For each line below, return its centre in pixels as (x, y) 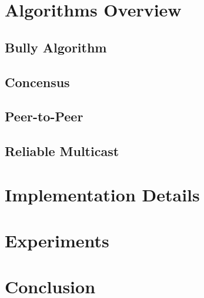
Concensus (37, 82)
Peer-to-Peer (44, 116)
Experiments (57, 241)
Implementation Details (102, 194)
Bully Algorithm (56, 47)
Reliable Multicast (62, 151)
